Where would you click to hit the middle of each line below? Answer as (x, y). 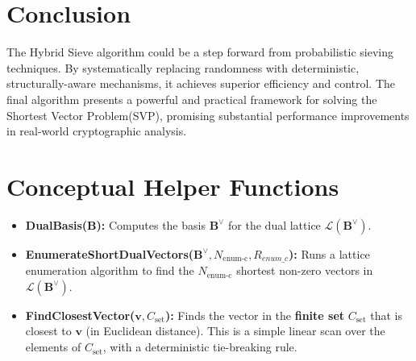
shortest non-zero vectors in (305, 270)
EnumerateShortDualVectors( (110, 253)
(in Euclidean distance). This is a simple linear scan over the (235, 331)
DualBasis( (56, 224)
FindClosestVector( (80, 315)
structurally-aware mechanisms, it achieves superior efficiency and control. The (201, 83)
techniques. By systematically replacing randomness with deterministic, (183, 67)
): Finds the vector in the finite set (255, 315)
